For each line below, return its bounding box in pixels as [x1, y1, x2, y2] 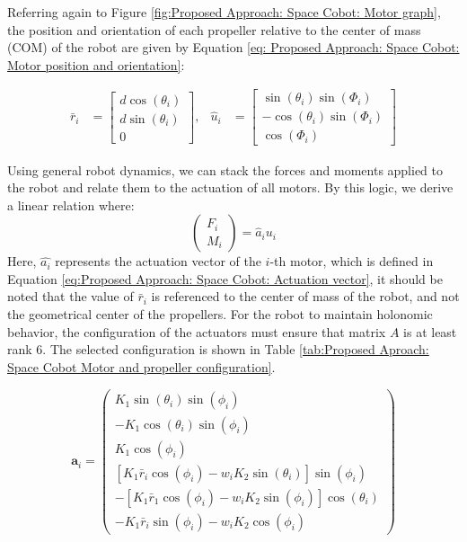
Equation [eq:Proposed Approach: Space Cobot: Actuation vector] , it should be [7, 269, 443, 288]
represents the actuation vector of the [55, 252, 261, 271]
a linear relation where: [7, 195, 135, 214]
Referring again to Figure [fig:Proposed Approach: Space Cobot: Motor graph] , [7, 3, 441, 21]
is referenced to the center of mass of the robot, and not [151, 287, 460, 306]
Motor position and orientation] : [7, 55, 185, 74]
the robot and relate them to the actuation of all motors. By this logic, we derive [7, 178, 454, 197]
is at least [403, 322, 457, 341]
